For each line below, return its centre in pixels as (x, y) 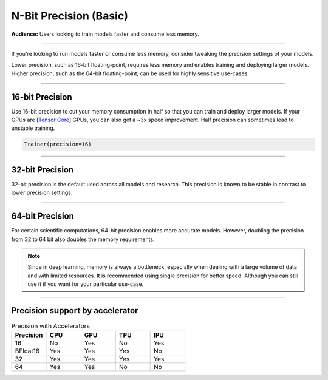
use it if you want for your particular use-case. (86, 284)
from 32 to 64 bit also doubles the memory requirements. (83, 239)
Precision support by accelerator (75, 310)
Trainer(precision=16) (58, 144)
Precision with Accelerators (51, 326)
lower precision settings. (42, 193)
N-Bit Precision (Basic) (70, 16)
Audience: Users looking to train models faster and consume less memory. (105, 34)
